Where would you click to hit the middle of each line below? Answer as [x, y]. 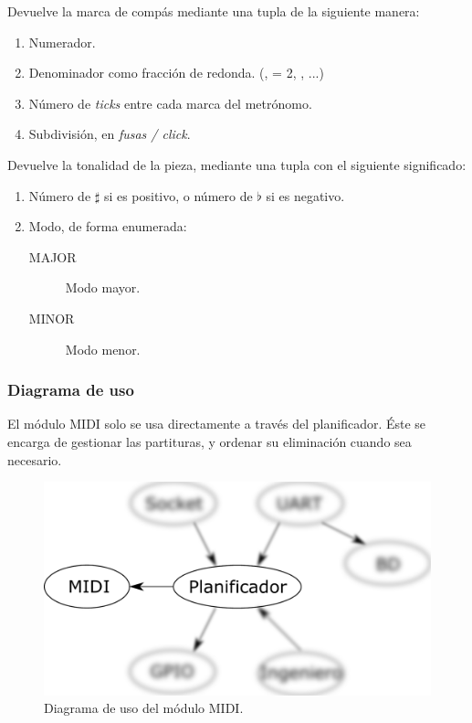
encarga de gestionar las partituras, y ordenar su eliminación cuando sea [210, 441]
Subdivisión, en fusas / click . [110, 134]
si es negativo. [305, 195]
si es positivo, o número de [178, 195]
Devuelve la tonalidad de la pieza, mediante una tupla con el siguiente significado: [237, 164]
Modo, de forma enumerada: [108, 226]
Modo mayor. [103, 287]
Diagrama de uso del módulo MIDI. [144, 708]
